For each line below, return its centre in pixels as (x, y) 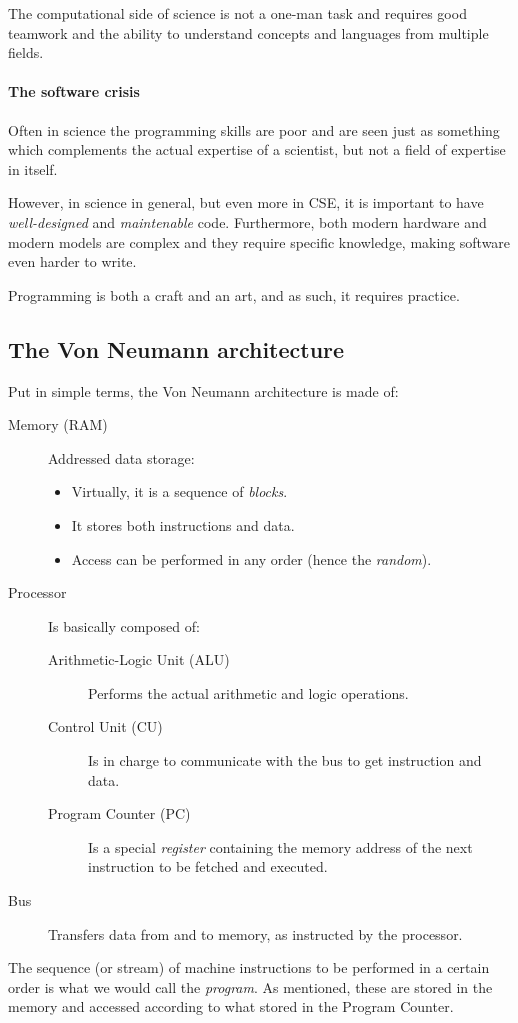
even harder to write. (72, 261)
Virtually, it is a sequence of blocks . (179, 491)
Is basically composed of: (124, 625)
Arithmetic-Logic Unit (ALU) (139, 659)
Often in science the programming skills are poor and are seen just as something (254, 129)
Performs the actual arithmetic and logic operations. (248, 692)
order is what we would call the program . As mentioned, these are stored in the (250, 986)
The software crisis (74, 91)
